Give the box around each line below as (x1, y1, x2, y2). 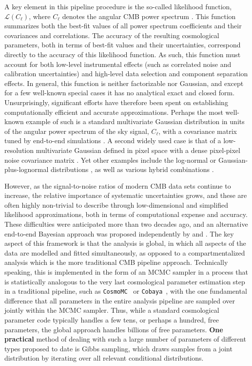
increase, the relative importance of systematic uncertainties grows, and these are (4, 190, 247, 200)
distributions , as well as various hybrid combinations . (51, 164, 214, 174)
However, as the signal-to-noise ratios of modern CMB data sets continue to (4, 180, 231, 191)
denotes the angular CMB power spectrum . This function (62, 11, 236, 21)
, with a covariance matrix (158, 126, 237, 136)
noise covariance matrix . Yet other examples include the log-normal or (4, 154, 216, 165)
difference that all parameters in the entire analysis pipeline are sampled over (4, 295, 235, 305)
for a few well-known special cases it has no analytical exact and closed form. (4, 87, 235, 98)
